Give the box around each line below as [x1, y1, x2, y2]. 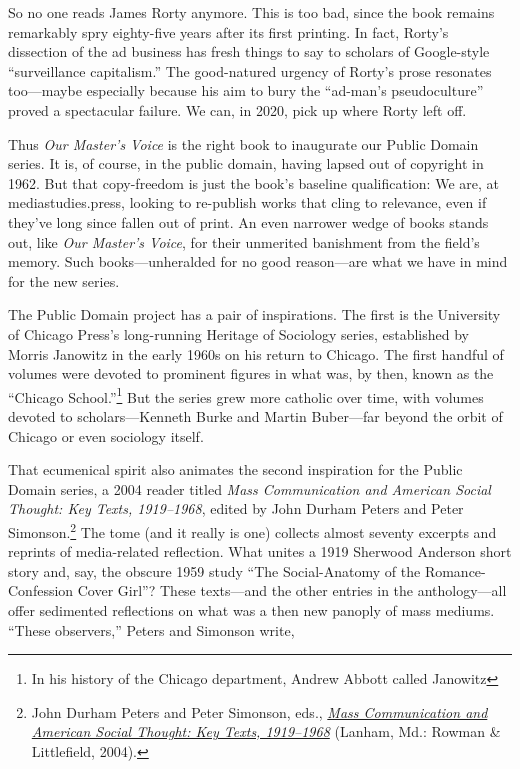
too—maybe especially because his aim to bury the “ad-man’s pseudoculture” [8, 80, 484, 101]
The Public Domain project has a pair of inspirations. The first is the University [8, 304, 501, 325]
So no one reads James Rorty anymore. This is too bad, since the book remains [8, 2, 495, 22]
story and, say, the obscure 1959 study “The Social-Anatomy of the [8, 560, 421, 581]
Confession [8, 580, 74, 601]
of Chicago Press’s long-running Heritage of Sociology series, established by [8, 323, 469, 344]
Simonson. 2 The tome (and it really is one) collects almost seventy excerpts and [8, 518, 497, 542]
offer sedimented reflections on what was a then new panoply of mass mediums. [8, 599, 495, 620]
